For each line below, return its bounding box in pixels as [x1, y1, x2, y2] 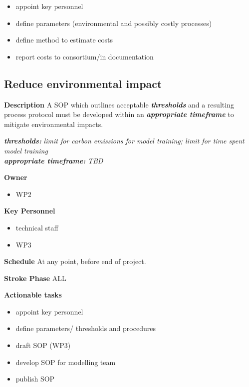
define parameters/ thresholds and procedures [15, 323, 156, 333]
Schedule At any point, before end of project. [4, 256, 146, 266]
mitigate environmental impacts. [4, 118, 103, 129]
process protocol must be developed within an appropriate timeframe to [4, 109, 234, 119]
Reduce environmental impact [4, 75, 162, 91]
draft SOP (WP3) [15, 340, 71, 350]
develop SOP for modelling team [15, 356, 116, 367]
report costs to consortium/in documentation [15, 51, 154, 61]
